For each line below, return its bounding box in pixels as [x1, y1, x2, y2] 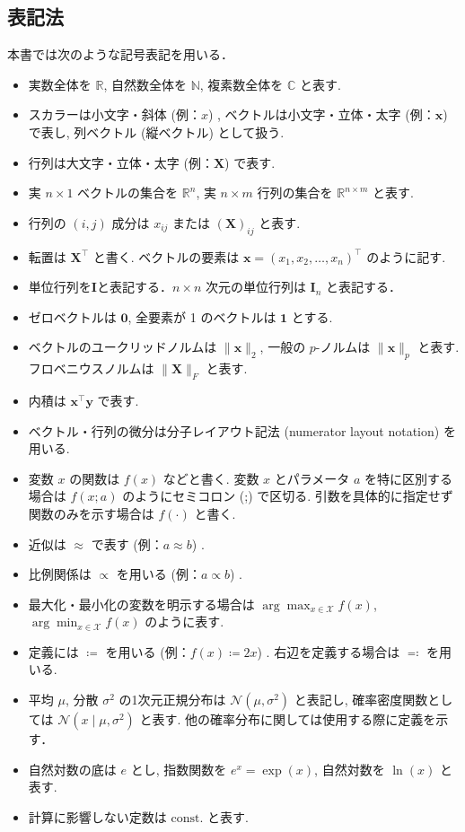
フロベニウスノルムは [28, 359, 154, 378]
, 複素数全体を [199, 74, 284, 93]
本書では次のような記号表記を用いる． [7, 45, 233, 64]
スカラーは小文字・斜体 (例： [28, 105, 201, 124]
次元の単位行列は [205, 277, 306, 296]
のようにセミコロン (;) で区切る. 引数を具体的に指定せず [122, 486, 453, 505]
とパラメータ [274, 469, 350, 487]
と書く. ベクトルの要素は [92, 247, 240, 266]
